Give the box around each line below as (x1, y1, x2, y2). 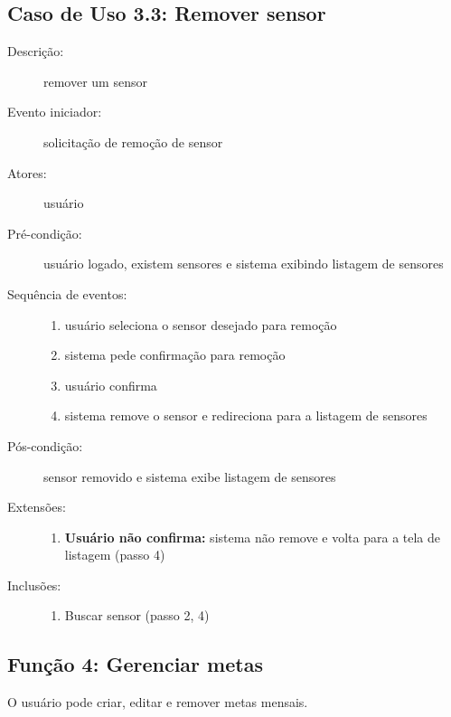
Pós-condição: (7, 436, 83, 455)
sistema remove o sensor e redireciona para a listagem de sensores (64, 406, 428, 425)
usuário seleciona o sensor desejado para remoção (64, 315, 337, 334)
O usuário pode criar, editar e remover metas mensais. (7, 693, 308, 712)
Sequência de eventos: (7, 284, 127, 303)
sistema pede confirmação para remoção (64, 345, 286, 364)
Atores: (7, 163, 47, 182)
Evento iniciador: (7, 102, 102, 121)
